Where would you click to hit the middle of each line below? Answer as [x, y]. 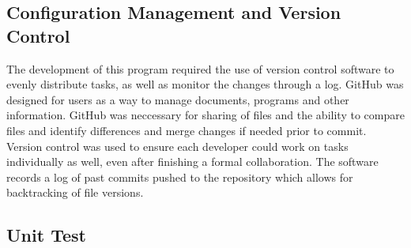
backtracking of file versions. [75, 192]
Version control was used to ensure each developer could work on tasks [177, 146]
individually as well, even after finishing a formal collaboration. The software [192, 162]
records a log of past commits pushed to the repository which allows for [180, 177]
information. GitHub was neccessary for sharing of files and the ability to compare [205, 115]
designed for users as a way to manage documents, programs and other [178, 99]
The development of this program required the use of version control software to [200, 68]
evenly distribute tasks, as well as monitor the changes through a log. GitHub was [205, 84]
